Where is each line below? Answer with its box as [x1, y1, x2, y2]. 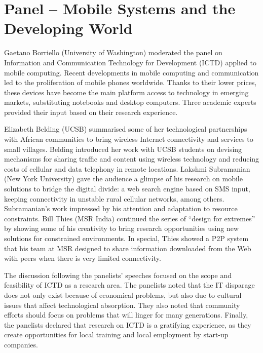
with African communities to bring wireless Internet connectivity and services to [4, 134, 253, 144]
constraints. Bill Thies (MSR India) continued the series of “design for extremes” [4, 213, 255, 223]
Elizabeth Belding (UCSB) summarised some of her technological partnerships [4, 124, 247, 134]
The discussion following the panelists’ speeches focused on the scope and [4, 269, 232, 280]
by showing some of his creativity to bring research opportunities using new [4, 223, 239, 233]
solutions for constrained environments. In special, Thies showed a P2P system [4, 233, 249, 243]
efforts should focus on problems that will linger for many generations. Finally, [4, 309, 248, 320]
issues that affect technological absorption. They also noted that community [4, 299, 240, 310]
